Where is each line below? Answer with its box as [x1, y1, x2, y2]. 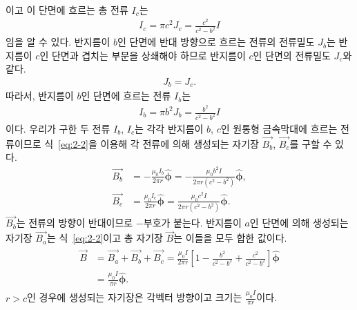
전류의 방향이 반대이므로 [28, 215, 133, 230]
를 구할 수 [289, 136, 332, 151]
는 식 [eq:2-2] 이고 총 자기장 [46, 231, 163, 245]
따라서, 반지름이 [6, 88, 74, 103]
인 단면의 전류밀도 [253, 48, 331, 62]
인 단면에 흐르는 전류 [81, 88, 171, 103]
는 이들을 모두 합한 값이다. [173, 231, 287, 245]
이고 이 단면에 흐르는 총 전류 [6, 2, 128, 17]
